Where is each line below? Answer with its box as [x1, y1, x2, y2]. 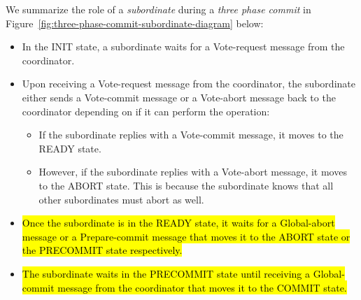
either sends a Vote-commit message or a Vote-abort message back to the [22, 90, 336, 104]
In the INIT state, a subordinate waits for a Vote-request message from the [22, 39, 345, 54]
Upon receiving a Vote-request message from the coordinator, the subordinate [22, 76, 355, 91]
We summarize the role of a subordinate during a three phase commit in [6, 2, 311, 16]
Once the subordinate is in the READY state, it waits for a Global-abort [22, 215, 335, 230]
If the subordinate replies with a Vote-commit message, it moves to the [38, 127, 344, 142]
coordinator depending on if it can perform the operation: [22, 103, 270, 118]
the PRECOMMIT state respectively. [22, 243, 183, 257]
